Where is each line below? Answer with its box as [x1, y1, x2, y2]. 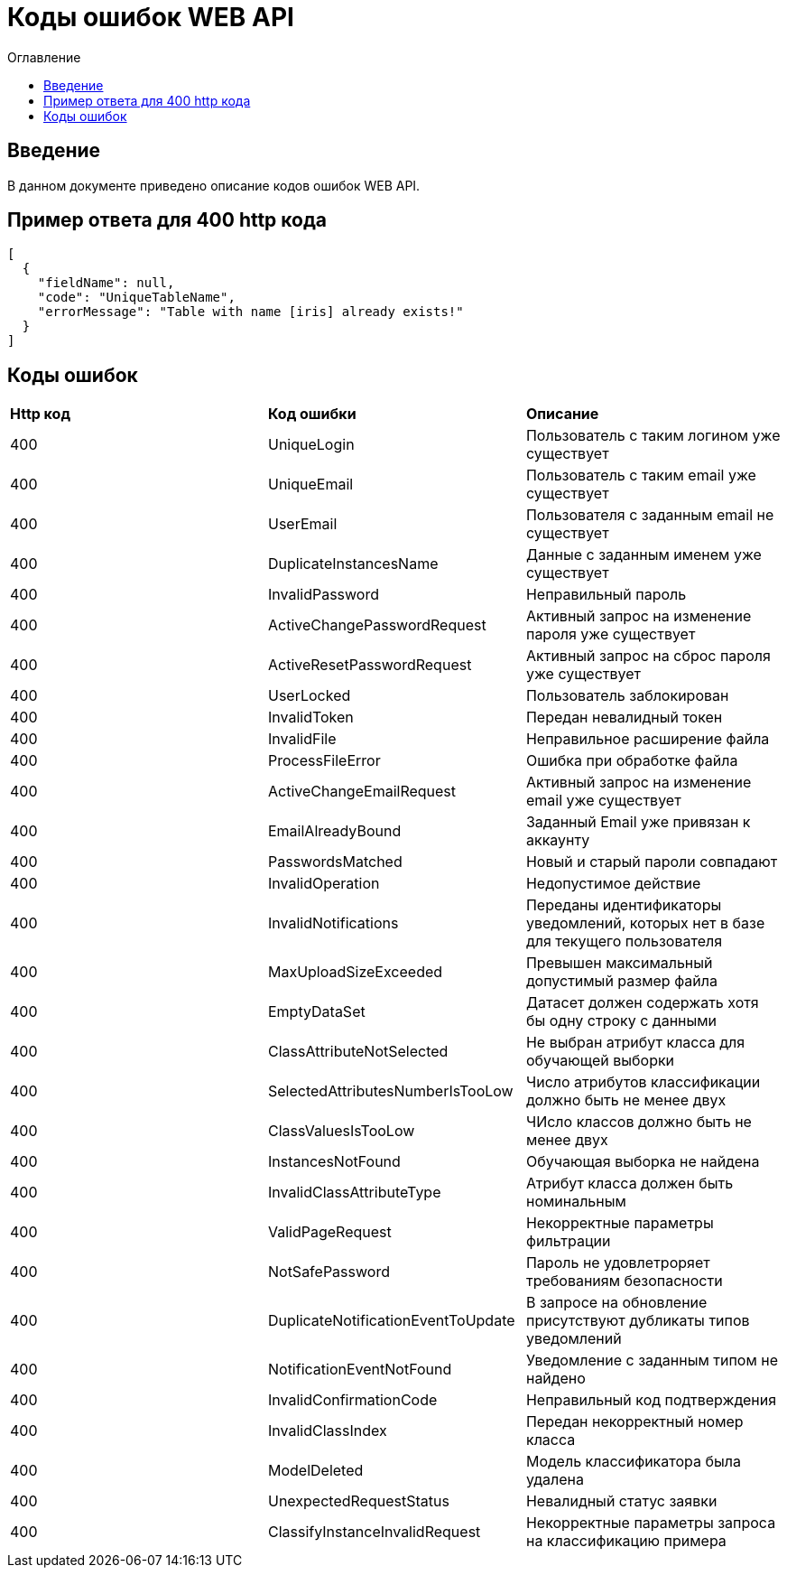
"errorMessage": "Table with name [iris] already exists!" [37, 304, 464, 320]
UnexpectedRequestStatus [267, 1492, 449, 1511]
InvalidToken [267, 708, 354, 727]
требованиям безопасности [525, 1272, 723, 1291]
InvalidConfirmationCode [267, 1391, 438, 1410]
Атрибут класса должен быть [525, 1174, 734, 1193]
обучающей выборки [525, 1051, 675, 1070]
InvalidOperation [267, 874, 380, 893]
